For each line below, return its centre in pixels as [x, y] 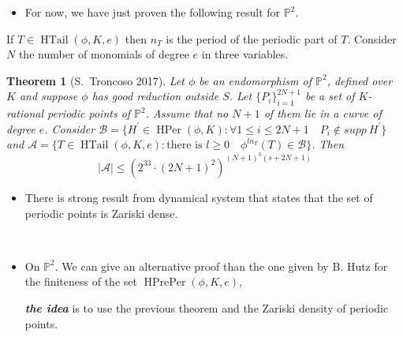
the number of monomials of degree [104, 54]
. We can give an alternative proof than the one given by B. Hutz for [221, 266]
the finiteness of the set [81, 281]
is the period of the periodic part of [252, 38]
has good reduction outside [155, 96]
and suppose [49, 96]
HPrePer [165, 283]
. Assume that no [187, 113]
